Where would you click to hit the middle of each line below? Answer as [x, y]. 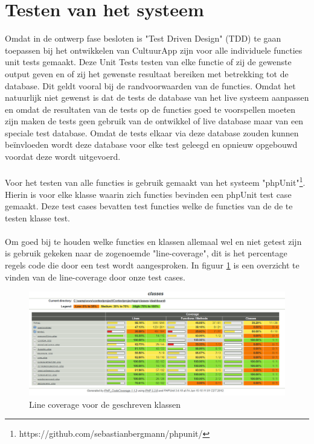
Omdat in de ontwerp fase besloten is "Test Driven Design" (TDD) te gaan [143, 38]
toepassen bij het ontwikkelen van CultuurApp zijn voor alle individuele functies [154, 50]
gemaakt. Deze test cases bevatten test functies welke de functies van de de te [149, 206]
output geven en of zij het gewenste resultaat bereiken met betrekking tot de [147, 73]
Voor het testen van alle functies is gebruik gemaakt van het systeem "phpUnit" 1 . [155, 181]
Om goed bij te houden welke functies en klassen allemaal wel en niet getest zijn [153, 241]
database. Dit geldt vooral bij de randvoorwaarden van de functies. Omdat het [150, 85]
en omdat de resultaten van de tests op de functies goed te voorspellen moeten [150, 109]
